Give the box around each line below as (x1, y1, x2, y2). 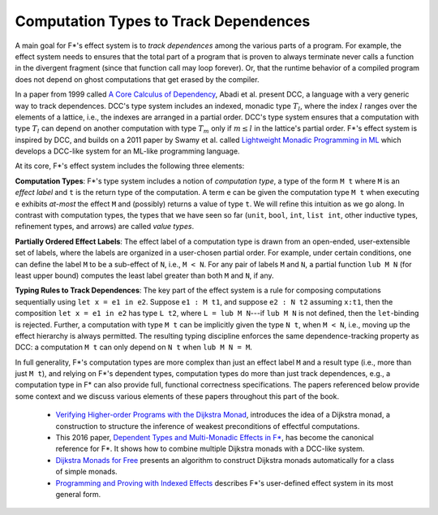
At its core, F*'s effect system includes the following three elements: (15, 161, 245, 171)
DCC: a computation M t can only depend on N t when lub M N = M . (15, 342, 253, 353)
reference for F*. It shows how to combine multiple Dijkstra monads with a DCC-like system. (55, 444, 365, 454)
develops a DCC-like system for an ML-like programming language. (15, 146, 240, 156)
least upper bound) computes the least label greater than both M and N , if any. (15, 270, 275, 280)
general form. (55, 490, 101, 499)
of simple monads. (55, 467, 118, 477)
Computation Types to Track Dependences (15, 12, 311, 30)
